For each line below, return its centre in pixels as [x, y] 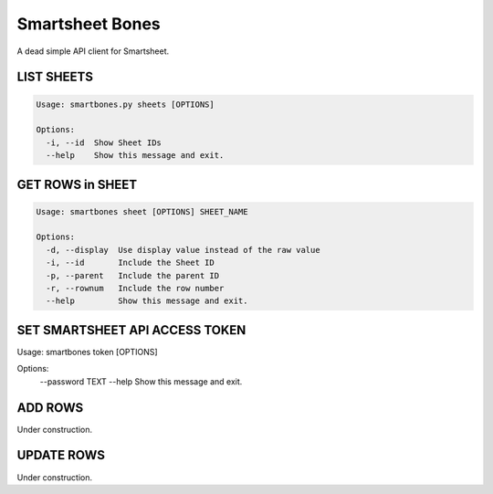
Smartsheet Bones [89, 24]
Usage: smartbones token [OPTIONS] [88, 352]
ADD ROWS [50, 408]
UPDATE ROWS [61, 455]
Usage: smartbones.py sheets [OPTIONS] [125, 104]
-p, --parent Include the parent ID [132, 275]
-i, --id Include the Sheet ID [130, 263]
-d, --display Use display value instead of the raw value [183, 250]
